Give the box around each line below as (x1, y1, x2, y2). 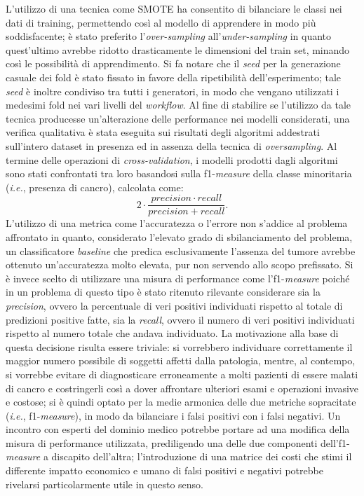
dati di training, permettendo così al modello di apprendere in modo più (6, 15, 316, 29)
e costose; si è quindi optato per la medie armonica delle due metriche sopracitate (6, 394, 356, 409)
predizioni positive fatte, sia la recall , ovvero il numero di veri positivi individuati (6, 312, 355, 326)
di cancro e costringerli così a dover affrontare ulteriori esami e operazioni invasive (6, 380, 359, 395)
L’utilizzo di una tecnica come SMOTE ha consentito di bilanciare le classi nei (6, 1, 342, 15)
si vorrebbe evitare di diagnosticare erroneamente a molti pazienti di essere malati (6, 366, 358, 381)
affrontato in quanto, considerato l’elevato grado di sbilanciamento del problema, (6, 229, 353, 244)
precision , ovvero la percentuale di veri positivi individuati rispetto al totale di (6, 298, 343, 312)
